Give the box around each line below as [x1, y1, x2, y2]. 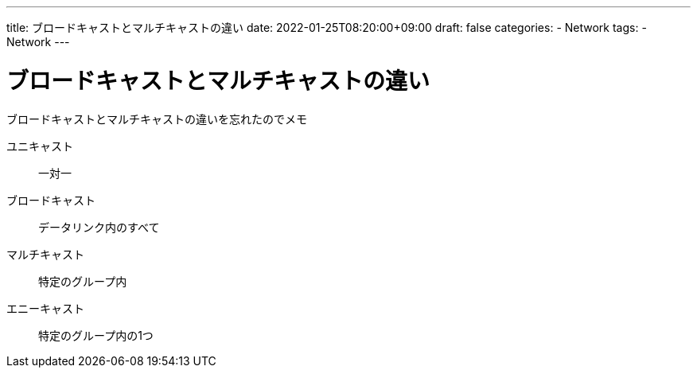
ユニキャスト [6, 138, 73, 153]
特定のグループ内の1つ [38, 328, 154, 342]
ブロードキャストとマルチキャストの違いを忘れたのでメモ [6, 111, 307, 126]
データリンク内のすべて [38, 220, 160, 234]
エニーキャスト [6, 301, 84, 315]
